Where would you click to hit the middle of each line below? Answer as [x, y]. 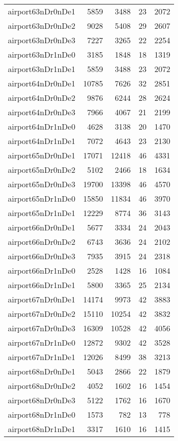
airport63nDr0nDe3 [42, 40]
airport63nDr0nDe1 [42, 11]
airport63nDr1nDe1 [42, 69]
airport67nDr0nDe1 [42, 299]
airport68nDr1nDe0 [42, 414]
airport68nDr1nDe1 [42, 429]
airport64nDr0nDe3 [42, 112]
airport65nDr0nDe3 [42, 184]
